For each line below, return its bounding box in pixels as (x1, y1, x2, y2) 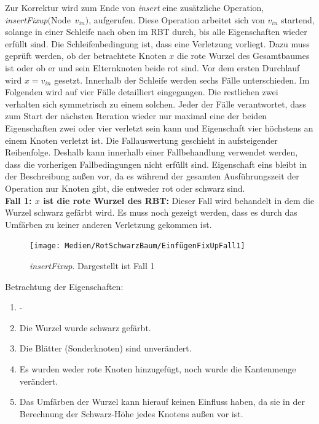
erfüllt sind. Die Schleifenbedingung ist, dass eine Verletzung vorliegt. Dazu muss (5, 37, 310, 50)
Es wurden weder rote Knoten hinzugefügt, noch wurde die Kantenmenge (19, 362, 296, 375)
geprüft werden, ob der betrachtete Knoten (5, 49, 167, 62)
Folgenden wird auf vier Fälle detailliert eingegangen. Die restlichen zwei (5, 85, 278, 98)
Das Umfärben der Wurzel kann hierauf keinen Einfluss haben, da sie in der (19, 395, 305, 408)
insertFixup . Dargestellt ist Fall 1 (30, 259, 155, 272)
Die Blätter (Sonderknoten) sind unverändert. (19, 342, 192, 355)
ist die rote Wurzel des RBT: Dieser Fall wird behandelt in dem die (43, 194, 315, 206)
